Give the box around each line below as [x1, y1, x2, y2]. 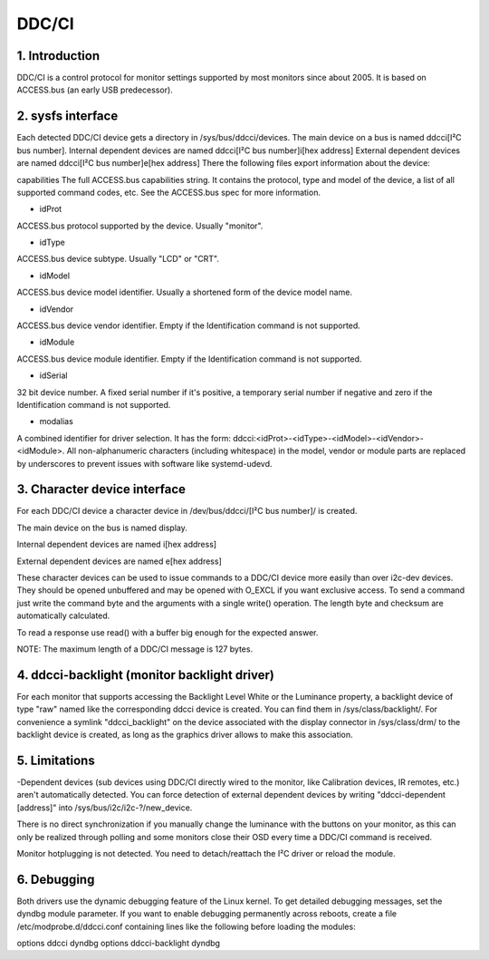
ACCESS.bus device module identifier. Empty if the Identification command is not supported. [16, 354, 362, 364]
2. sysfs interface [16, 109, 119, 124]
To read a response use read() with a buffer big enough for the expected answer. [16, 626, 319, 638]
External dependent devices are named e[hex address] [16, 556, 222, 567]
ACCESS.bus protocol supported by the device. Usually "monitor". [16, 220, 264, 231]
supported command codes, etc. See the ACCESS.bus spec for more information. [16, 187, 321, 198]
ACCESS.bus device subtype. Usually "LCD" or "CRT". [16, 254, 219, 265]
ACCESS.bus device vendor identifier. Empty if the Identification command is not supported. [16, 320, 361, 331]
